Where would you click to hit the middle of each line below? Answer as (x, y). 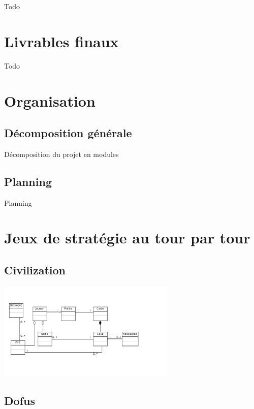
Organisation (50, 100)
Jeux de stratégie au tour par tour (127, 238)
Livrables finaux (61, 41)
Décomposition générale (68, 133)
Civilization (35, 270)
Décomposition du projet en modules (61, 154)
